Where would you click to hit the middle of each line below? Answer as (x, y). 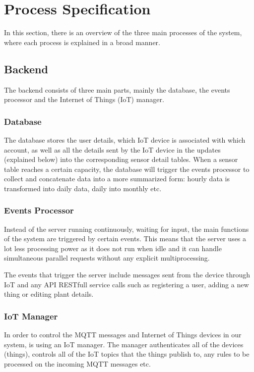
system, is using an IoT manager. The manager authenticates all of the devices (124, 344)
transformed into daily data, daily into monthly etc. (83, 188)
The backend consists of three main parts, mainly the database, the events (117, 89)
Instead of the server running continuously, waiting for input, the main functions (127, 229)
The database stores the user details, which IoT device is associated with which (125, 139)
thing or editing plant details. (49, 294)
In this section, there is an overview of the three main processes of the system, (123, 32)
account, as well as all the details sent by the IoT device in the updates (112, 149)
